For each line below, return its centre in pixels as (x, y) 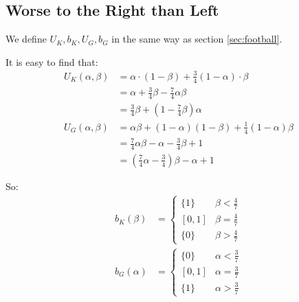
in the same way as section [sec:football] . (197, 39)
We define (26, 39)
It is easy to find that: (52, 61)
